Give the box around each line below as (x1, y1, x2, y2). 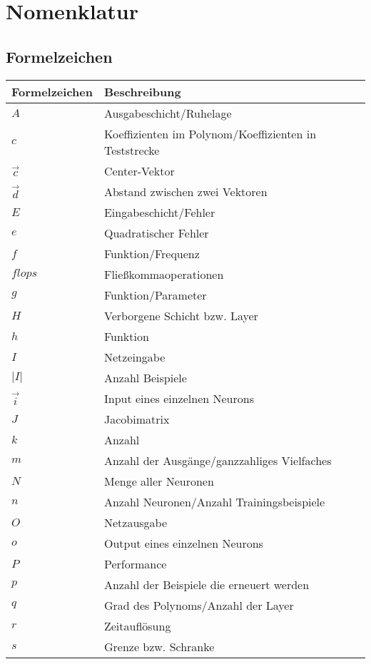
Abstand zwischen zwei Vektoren (103, 183, 268, 200)
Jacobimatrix (103, 410, 170, 427)
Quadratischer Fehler (103, 224, 209, 241)
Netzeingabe (103, 348, 166, 365)
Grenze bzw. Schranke (103, 638, 215, 655)
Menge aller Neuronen (103, 472, 214, 489)
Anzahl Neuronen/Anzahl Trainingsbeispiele (103, 493, 325, 510)
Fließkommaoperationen (103, 265, 224, 282)
